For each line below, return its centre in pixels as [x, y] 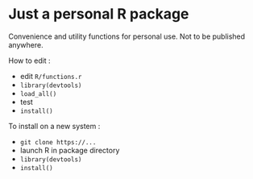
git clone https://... [58, 142]
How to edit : [29, 60]
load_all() [38, 94]
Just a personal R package [99, 14]
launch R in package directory [70, 150]
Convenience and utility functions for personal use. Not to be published [127, 36]
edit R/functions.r [51, 76]
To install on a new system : [54, 126]
